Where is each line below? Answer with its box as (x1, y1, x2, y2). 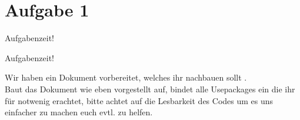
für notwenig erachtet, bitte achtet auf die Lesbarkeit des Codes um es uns (5, 94, 274, 106)
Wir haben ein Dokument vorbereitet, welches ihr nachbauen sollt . (5, 71, 247, 84)
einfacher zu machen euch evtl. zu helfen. (5, 106, 153, 118)
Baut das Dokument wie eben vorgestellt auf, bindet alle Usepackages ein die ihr (5, 82, 295, 95)
